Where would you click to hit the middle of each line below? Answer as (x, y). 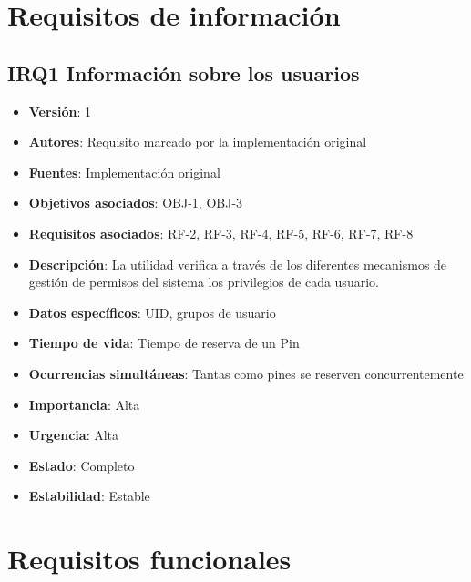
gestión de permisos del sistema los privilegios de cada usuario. (204, 282)
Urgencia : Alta (74, 435)
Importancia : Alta (84, 404)
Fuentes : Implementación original (124, 172)
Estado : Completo (82, 465)
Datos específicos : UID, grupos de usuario (152, 312)
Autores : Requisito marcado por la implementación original (198, 142)
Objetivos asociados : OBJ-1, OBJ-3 (136, 203)
